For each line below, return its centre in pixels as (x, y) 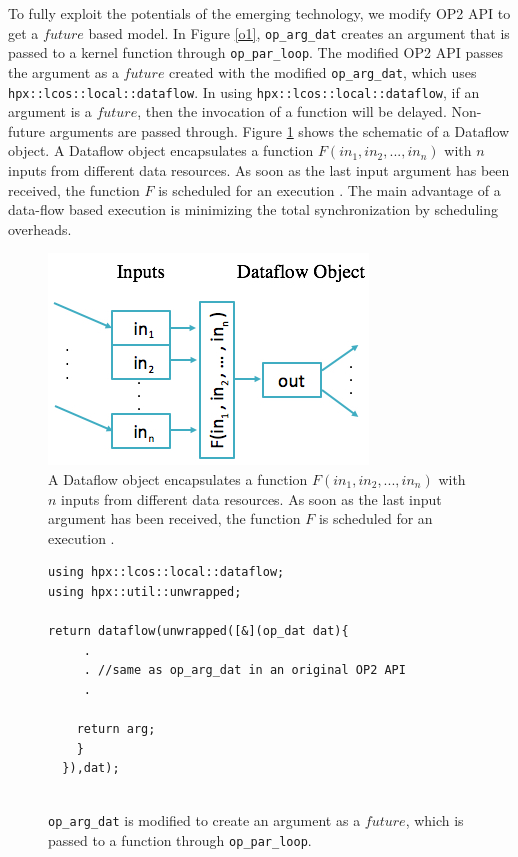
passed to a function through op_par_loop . (180, 840)
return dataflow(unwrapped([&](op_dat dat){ (198, 631)
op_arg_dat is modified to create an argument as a (204, 820)
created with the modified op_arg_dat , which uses (323, 71)
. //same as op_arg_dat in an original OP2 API (244, 670)
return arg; (116, 729)
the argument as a (63, 71)
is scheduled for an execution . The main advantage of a (329, 189)
